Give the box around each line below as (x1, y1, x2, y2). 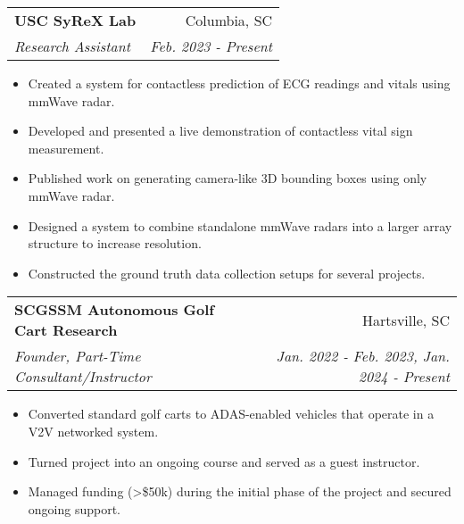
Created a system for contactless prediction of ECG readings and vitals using (28, 74, 451, 92)
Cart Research (14, 320, 118, 341)
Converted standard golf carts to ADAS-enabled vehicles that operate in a (28, 404, 435, 423)
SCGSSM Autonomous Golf (14, 299, 214, 320)
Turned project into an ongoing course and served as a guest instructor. (28, 452, 420, 470)
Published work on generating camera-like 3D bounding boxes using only (28, 169, 427, 187)
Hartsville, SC (362, 309, 450, 330)
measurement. (28, 138, 104, 157)
